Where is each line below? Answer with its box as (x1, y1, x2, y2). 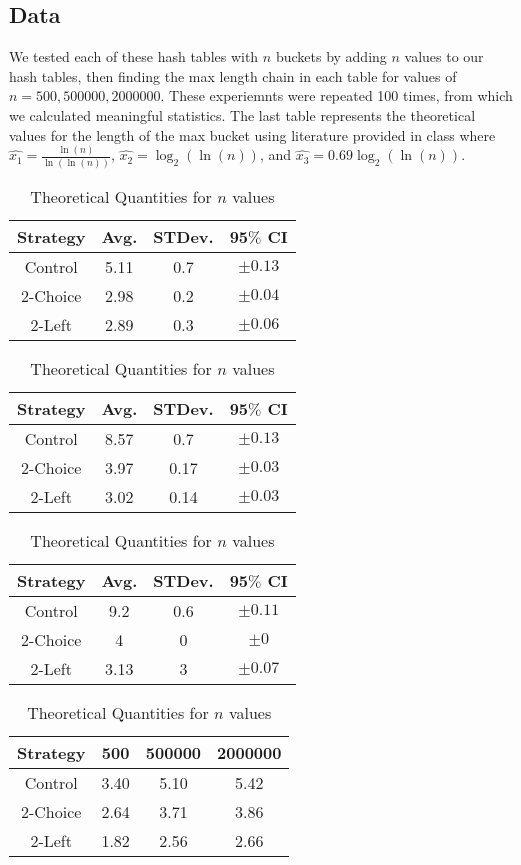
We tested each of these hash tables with (9, 46, 259, 67)
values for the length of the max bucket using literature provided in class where (9, 124, 496, 145)
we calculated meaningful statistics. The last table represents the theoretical (9, 104, 476, 125)
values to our (404, 46, 484, 67)
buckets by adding (275, 46, 387, 67)
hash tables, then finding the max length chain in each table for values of (9, 65, 457, 86)
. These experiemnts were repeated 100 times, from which (160, 85, 513, 106)
